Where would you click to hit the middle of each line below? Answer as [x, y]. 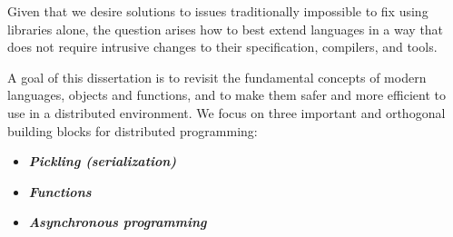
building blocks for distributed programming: [133, 130]
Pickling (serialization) [103, 161]
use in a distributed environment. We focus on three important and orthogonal [226, 112]
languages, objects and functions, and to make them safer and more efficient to [226, 95]
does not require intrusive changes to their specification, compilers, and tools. [222, 47]
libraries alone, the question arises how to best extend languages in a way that [226, 29]
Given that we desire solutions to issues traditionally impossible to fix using [218, 11]
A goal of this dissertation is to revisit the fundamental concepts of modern [217, 77]
